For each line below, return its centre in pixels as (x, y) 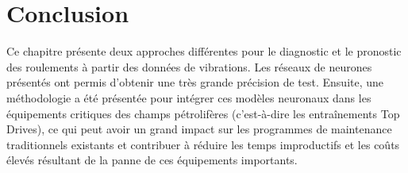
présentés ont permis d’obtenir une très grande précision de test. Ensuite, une (195, 82)
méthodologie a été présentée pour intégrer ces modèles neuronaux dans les (189, 97)
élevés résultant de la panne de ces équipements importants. (152, 160)
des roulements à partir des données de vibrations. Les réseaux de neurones (189, 66)
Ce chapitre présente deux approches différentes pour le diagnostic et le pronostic (204, 51)
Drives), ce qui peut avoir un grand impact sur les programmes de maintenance (199, 129)
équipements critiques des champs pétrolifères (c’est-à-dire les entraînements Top (203, 113)
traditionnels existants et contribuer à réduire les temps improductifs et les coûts (203, 144)
